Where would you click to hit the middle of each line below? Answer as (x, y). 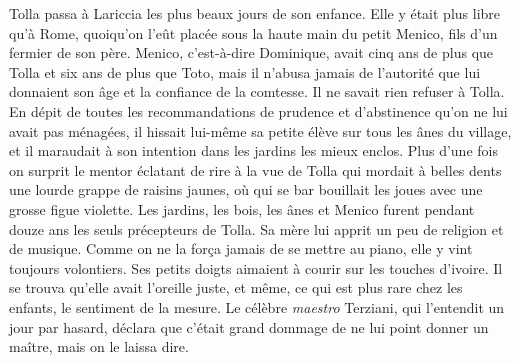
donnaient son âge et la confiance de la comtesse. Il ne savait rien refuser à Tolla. (257, 91)
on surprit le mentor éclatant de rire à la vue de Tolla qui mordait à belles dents (255, 169)
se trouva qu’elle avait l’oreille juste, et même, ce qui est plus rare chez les (236, 287)
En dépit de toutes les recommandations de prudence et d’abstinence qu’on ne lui (258, 110)
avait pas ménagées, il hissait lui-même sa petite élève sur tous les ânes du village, (260, 130)
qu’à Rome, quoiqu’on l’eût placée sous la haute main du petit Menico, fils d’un (253, 32)
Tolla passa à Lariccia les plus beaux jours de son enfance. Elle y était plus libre (255, 13)
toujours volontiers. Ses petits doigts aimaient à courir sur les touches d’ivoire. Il (256, 267)
